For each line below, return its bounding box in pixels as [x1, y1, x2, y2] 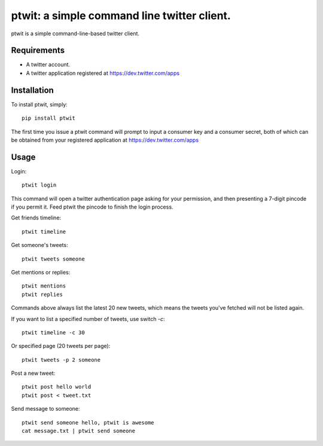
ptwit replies [22, 291, 63, 298]
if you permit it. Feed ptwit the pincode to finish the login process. [11, 203, 173, 210]
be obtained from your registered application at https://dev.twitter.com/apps [11, 136, 199, 143]
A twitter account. [26, 61, 71, 68]
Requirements [11, 45, 65, 56]
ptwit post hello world [22, 383, 92, 390]
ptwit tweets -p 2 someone [22, 356, 101, 363]
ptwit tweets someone [22, 255, 85, 262]
